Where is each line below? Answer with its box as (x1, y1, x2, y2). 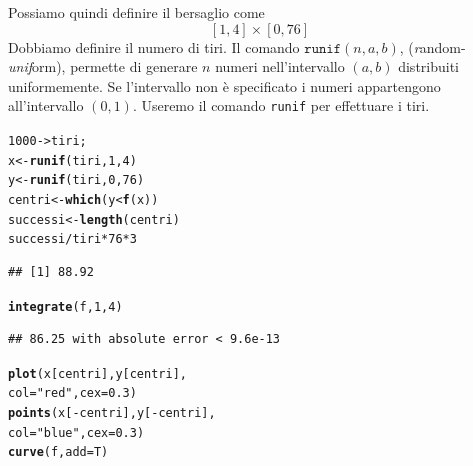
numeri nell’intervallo (215, 56, 345, 77)
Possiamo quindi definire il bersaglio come (8, 2, 265, 22)
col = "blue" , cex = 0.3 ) (8, 425, 145, 440)
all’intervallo (8, 95, 84, 116)
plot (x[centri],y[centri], (8, 366, 187, 381)
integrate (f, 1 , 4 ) (8, 299, 123, 314)
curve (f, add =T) (8, 445, 109, 460)
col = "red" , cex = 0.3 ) (8, 386, 137, 401)
